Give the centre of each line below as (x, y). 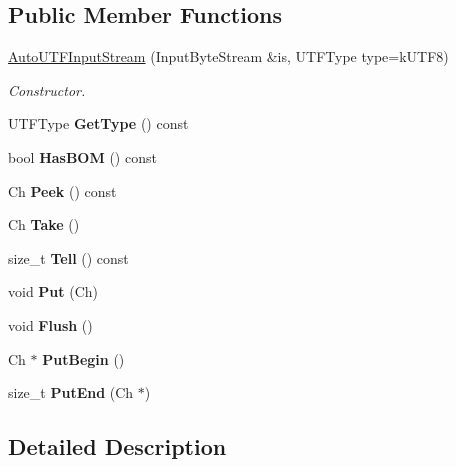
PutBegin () (83, 358)
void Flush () (50, 324)
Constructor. (47, 89)
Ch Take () (44, 224)
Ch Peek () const (62, 190)
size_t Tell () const (68, 257)
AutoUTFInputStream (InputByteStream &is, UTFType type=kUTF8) (228, 56)
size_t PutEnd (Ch (71, 392)
